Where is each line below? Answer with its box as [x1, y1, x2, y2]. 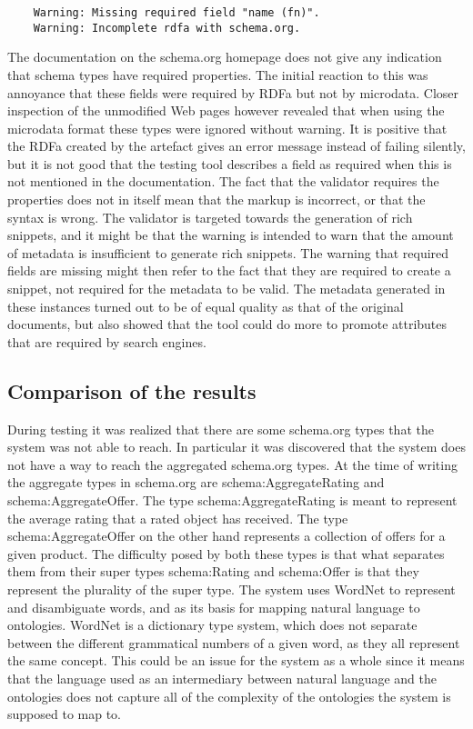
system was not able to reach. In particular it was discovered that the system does [7, 437, 466, 456]
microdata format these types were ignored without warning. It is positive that [7, 118, 448, 137]
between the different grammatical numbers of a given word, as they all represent [7, 633, 460, 652]
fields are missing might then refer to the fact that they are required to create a [7, 261, 451, 280]
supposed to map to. [7, 704, 121, 724]
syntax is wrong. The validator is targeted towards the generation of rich [7, 207, 413, 226]
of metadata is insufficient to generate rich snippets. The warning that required [7, 243, 449, 262]
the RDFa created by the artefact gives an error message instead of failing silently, [7, 136, 466, 155]
